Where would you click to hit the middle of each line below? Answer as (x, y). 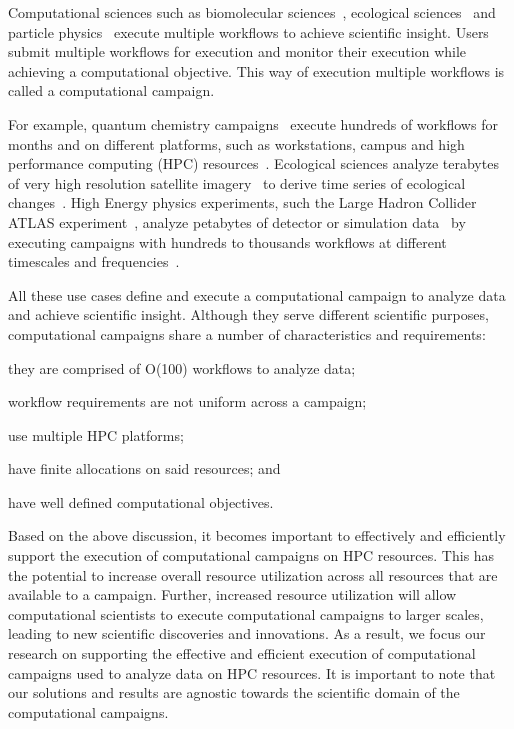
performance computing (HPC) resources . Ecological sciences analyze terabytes (253, 163)
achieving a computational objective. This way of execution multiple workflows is (256, 70)
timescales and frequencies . (94, 261)
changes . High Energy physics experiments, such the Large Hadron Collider (242, 202)
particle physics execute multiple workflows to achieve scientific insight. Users (248, 31)
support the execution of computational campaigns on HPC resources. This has (251, 555)
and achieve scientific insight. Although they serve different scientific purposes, (248, 314)
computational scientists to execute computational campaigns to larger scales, (246, 613)
